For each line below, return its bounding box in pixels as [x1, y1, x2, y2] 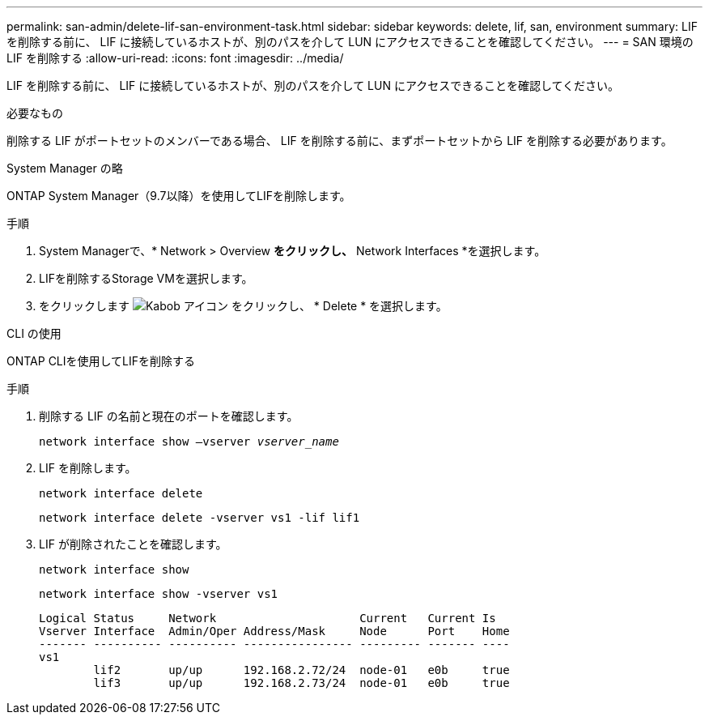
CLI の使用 [6, 326, 62, 340]
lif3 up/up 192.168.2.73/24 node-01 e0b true [93, 676, 510, 689]
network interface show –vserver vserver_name [39, 435, 339, 448]
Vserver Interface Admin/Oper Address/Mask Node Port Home [39, 625, 510, 638]
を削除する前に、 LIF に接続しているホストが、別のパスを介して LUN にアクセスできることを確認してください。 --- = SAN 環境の [6, 35, 694, 49]
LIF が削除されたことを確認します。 [39, 537, 227, 551]
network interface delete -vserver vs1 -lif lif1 [39, 511, 360, 524]
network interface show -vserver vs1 [39, 587, 278, 600]
